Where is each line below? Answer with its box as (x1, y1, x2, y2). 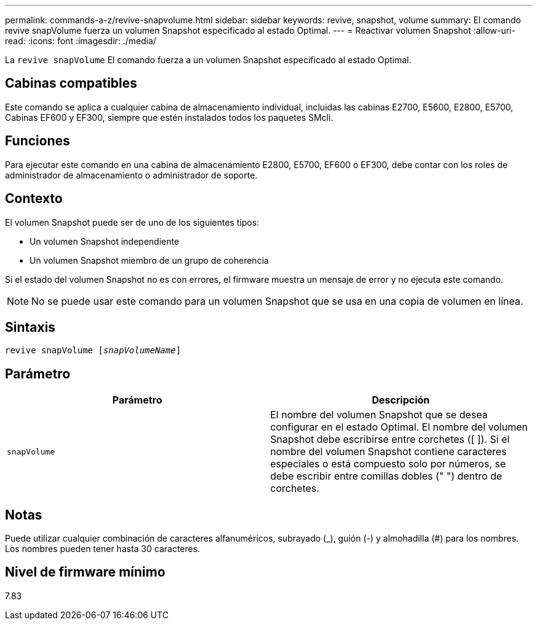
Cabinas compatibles (5, 75, 138, 91)
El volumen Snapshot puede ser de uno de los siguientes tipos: (5, 217, 259, 228)
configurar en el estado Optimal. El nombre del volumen (270, 421, 528, 434)
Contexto (5, 191, 63, 207)
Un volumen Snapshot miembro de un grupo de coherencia (29, 255, 269, 266)
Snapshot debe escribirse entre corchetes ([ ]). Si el (270, 433, 510, 446)
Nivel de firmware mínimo (5, 564, 166, 580)
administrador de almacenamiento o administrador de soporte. (5, 169, 258, 180)
